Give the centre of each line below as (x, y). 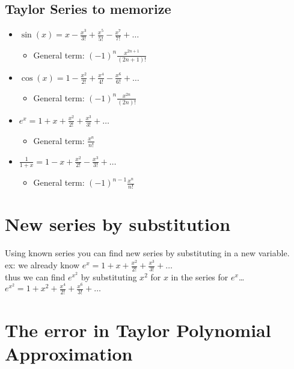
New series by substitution (118, 224)
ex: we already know (42, 265)
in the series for (200, 276)
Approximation (69, 353)
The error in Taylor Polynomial (138, 330)
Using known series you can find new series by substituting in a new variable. (147, 253)
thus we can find (35, 276)
